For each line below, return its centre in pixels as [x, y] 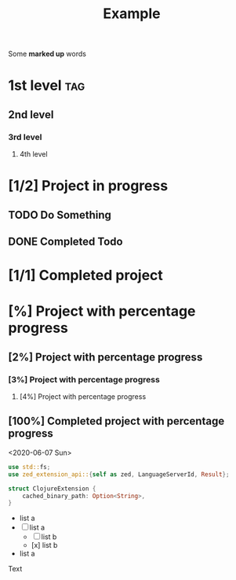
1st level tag [47, 85]
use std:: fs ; [29, 467]
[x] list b [44, 545]
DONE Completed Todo [65, 242]
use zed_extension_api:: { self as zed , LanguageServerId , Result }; [119, 474]
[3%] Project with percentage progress [84, 379]
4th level [34, 154]
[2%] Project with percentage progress [105, 357]
